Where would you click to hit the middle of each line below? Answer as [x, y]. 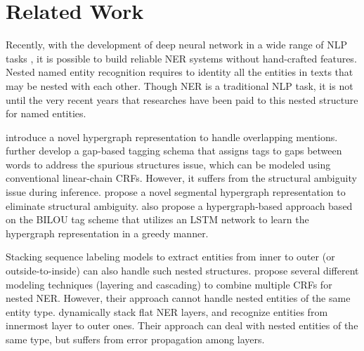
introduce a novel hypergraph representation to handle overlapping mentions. [172, 137]
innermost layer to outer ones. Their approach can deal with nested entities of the [182, 325]
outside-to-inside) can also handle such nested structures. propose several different [182, 271]
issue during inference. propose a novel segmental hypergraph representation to [176, 192]
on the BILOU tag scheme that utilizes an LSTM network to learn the [157, 219]
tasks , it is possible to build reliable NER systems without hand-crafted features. [181, 58]
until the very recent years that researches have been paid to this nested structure [182, 99]
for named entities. [46, 113]
